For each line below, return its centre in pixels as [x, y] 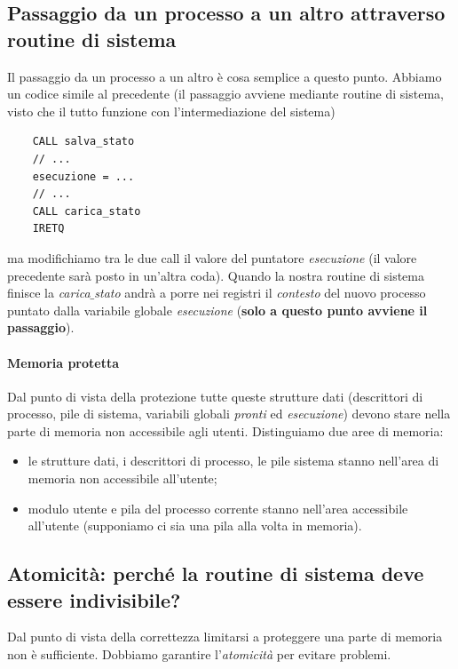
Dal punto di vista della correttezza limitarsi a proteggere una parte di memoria [225, 637]
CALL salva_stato [83, 142]
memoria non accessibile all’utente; [122, 478]
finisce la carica [49, 293]
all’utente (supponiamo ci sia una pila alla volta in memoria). [195, 526]
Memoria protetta [63, 362]
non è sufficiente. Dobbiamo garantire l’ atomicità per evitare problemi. [199, 654]
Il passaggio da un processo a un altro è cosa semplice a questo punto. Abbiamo [225, 76]
